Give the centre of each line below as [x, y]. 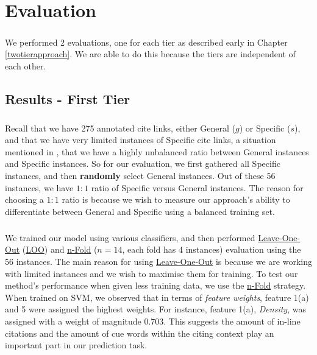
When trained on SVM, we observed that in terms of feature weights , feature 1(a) [157, 297]
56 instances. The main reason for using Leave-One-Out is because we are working [158, 261]
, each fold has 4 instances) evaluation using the [212, 249]
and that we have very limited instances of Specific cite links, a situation [141, 140]
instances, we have [39, 187]
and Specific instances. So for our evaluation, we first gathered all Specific [143, 163]
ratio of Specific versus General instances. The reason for [197, 187]
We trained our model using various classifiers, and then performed [130, 237]
